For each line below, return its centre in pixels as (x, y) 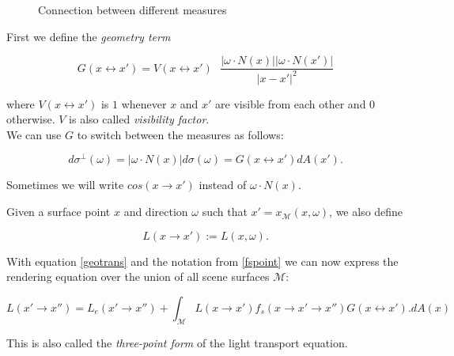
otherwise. (31, 119)
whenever (144, 103)
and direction (156, 212)
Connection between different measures (132, 9)
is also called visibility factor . (139, 119)
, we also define (366, 212)
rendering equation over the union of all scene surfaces (138, 276)
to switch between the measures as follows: (180, 134)
